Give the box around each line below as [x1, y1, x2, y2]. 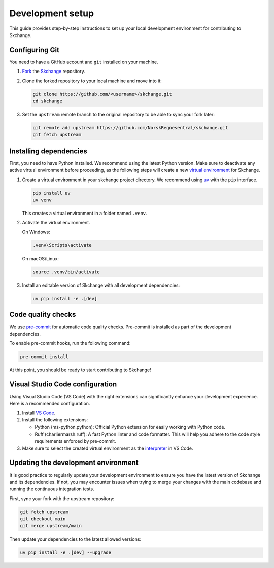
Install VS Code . [22, 410, 56, 416]
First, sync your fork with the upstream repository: [9, 495, 115, 502]
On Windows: [22, 229, 50, 235]
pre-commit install [20, 353, 68, 360]
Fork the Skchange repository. [22, 68, 86, 75]
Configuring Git [9, 46, 59, 54]
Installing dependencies [9, 147, 87, 155]
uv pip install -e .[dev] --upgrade [20, 550, 112, 555]
